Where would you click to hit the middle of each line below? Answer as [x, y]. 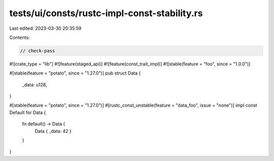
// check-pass [38, 51]
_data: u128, [35, 85]
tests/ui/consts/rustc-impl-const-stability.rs [106, 13]
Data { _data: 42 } [53, 131]
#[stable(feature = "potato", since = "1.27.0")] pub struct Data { [75, 73]
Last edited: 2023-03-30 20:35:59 [45, 28]
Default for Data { [28, 112]
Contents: [20, 37]
